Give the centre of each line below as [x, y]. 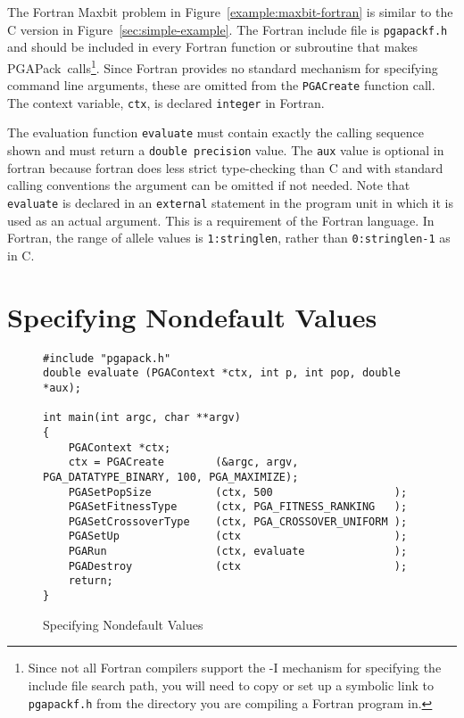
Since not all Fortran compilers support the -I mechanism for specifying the [235, 668]
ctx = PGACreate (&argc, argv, [183, 462]
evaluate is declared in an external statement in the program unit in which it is [230, 202]
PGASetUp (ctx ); [238, 536]
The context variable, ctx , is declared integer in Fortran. [166, 102]
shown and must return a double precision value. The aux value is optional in [226, 150]
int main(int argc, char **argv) [142, 418]
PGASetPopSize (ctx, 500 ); [238, 492]
